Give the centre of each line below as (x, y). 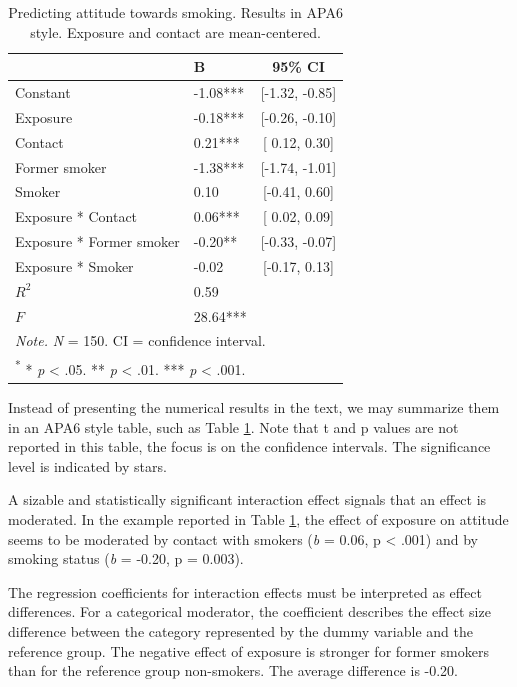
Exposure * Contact (76, 216)
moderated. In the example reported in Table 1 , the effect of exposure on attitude (258, 519)
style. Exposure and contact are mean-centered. (175, 31)
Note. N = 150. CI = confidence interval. (140, 340)
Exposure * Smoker (74, 265)
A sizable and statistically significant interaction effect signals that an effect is (247, 499)
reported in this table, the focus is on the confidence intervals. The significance (249, 446)
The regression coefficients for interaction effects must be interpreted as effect (245, 591)
